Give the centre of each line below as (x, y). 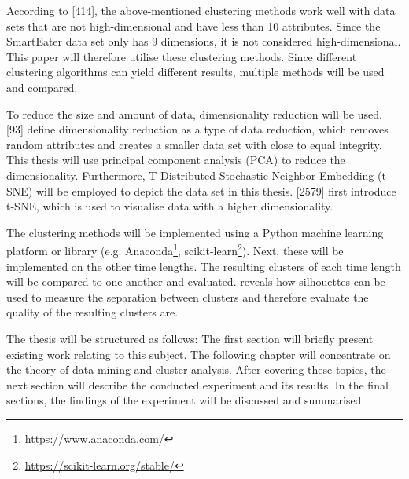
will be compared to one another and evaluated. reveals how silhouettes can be (196, 282)
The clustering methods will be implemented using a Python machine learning (195, 232)
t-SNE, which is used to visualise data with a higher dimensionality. (170, 206)
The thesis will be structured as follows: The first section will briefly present (190, 338)
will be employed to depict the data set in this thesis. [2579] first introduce (216, 190)
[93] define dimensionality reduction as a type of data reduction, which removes (197, 129)
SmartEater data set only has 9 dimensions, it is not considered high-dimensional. (204, 41)
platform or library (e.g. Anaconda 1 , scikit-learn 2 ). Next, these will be (175, 249)
